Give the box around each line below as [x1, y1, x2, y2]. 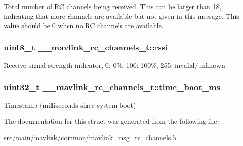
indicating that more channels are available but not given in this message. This [4, 11, 239, 21]
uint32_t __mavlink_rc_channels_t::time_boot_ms [4, 81, 221, 93]
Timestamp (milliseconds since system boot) [4, 99, 136, 110]
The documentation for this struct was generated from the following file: [4, 116, 219, 126]
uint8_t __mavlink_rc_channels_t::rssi [4, 41, 168, 53]
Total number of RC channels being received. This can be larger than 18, [4, 1, 222, 11]
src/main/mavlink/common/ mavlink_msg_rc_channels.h [4, 132, 176, 142]
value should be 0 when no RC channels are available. [4, 20, 164, 31]
